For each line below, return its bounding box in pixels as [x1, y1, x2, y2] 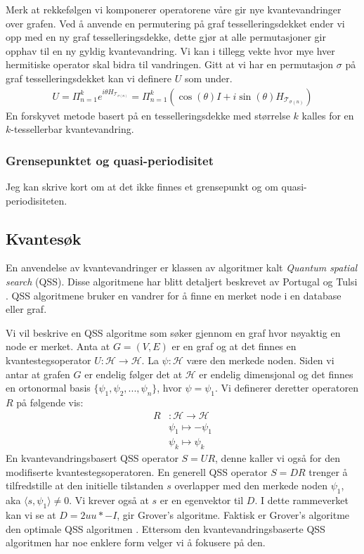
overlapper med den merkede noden [174, 478, 328, 493]
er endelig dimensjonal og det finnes [199, 366, 353, 381]
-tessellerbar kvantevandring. [11, 122, 134, 136]
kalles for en [301, 108, 354, 122]
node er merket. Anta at [6, 339, 110, 354]
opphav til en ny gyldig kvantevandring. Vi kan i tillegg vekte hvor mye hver [6, 43, 335, 58]
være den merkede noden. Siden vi [186, 352, 334, 367]
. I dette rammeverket [254, 493, 349, 508]
